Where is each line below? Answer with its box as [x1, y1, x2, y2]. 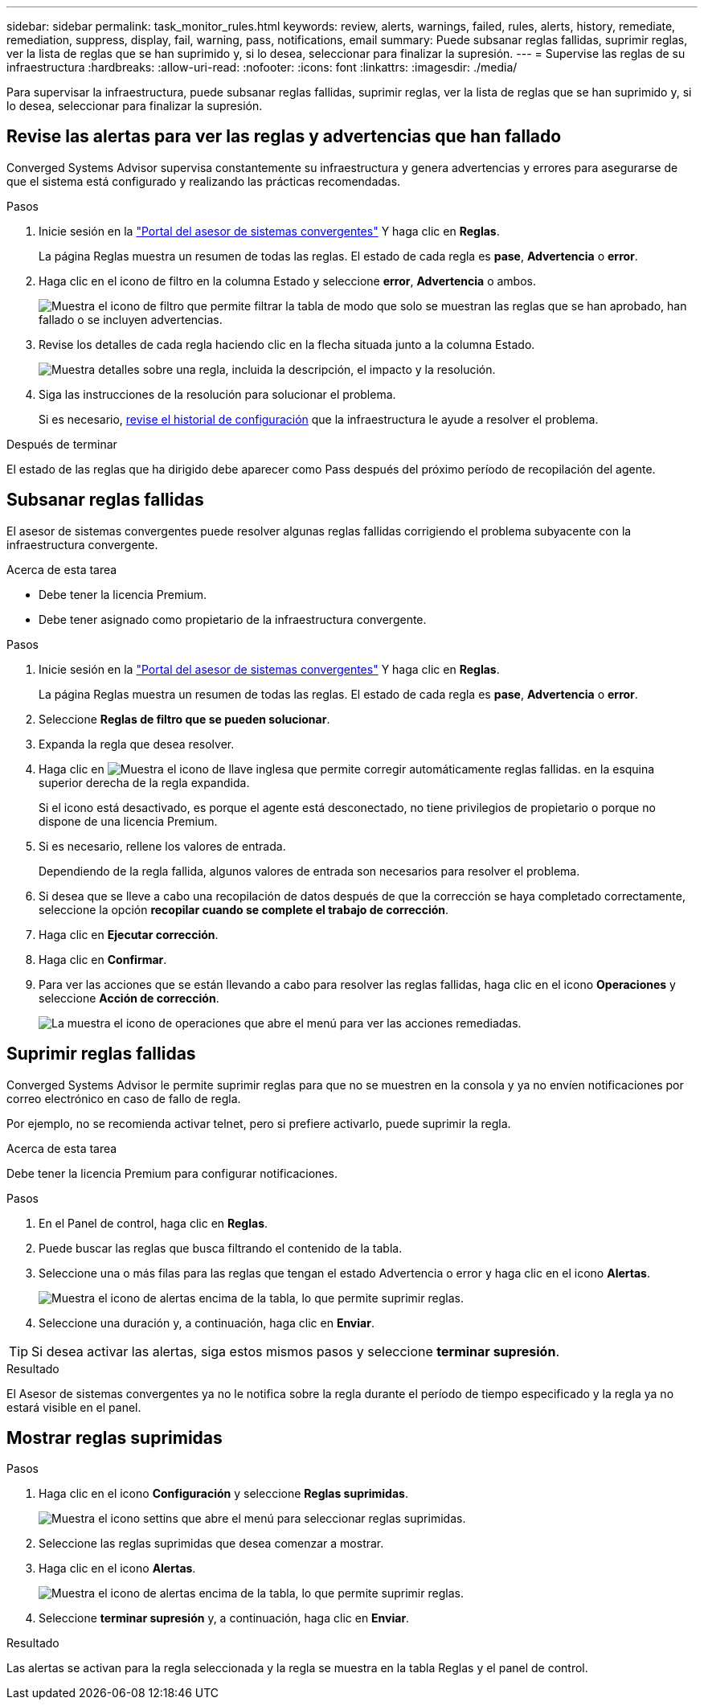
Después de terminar [6, 437, 117, 451]
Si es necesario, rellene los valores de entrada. [39, 839, 286, 853]
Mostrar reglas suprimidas [6, 1427, 223, 1448]
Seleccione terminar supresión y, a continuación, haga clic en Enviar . [39, 1611, 410, 1626]
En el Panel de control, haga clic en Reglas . [39, 1216, 268, 1230]
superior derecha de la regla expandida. [39, 775, 250, 789]
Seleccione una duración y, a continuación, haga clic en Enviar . [39, 1315, 375, 1330]
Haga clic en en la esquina [39, 761, 655, 776]
